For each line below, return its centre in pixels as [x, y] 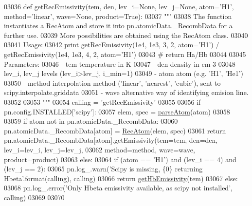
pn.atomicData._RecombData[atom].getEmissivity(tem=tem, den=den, [111, 140]
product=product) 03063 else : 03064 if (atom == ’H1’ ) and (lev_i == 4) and [120, 159]
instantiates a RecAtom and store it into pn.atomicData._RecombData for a [118, 26]
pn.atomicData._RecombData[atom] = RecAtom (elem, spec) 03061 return [115, 130]
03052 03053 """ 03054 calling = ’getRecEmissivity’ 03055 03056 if [102, 102]
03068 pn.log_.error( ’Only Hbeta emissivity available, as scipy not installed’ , [118, 188]
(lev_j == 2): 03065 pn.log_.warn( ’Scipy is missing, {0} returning [103, 169]
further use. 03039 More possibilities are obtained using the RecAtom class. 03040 [126, 35]
